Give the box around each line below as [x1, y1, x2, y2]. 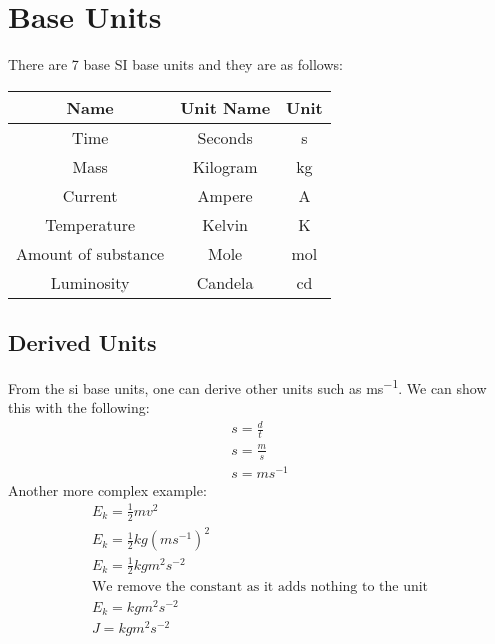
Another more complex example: [8, 479, 207, 500]
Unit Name [180, 95, 271, 119]
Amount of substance [16, 241, 165, 265]
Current [62, 183, 118, 207]
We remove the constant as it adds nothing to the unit [91, 579, 429, 594]
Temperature [45, 212, 136, 236]
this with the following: [8, 397, 150, 418]
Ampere [197, 183, 253, 207]
